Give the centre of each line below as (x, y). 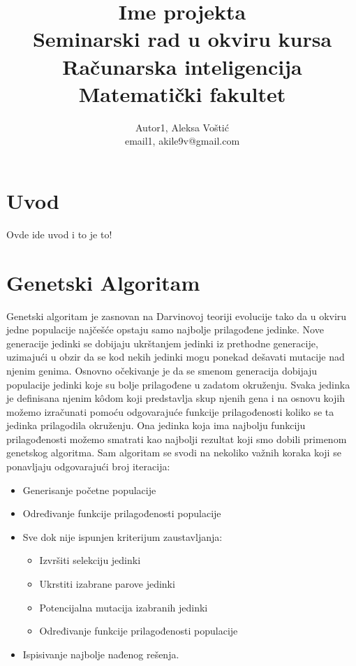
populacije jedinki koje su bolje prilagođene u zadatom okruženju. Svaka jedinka (178, 384)
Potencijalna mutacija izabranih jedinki (124, 607)
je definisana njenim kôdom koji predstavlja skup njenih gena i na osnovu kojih (176, 398)
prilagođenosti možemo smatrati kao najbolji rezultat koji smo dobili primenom (177, 439)
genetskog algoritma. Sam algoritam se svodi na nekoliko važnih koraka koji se (174, 453)
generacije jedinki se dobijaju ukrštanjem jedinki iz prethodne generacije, (162, 343)
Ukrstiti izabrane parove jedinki (107, 584)
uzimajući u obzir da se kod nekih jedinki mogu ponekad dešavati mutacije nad (176, 357)
